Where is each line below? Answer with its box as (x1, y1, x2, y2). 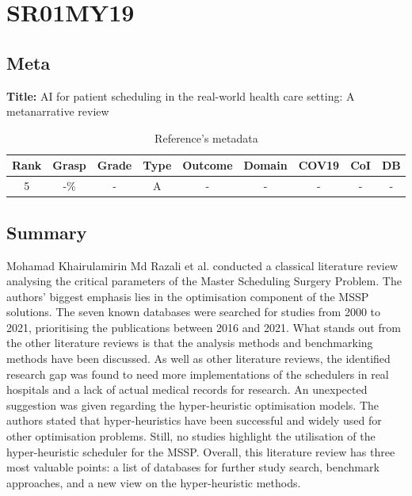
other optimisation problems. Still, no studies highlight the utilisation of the (6, 428, 376, 444)
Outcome (182, 157, 233, 174)
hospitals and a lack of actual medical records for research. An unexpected (6, 381, 368, 398)
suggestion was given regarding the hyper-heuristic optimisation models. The (6, 396, 380, 413)
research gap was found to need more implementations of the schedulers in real (6, 365, 389, 382)
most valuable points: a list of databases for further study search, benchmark (6, 459, 380, 475)
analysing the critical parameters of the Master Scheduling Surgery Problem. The (6, 273, 402, 289)
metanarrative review (6, 103, 109, 120)
